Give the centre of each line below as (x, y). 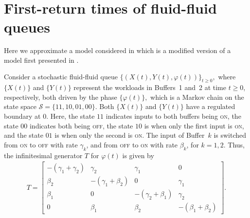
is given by (138, 155)
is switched (230, 135)
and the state (24, 135)
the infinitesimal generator (43, 155)
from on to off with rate (41, 144)
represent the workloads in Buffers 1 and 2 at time (150, 87)
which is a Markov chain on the (197, 97)
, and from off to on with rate (132, 144)
